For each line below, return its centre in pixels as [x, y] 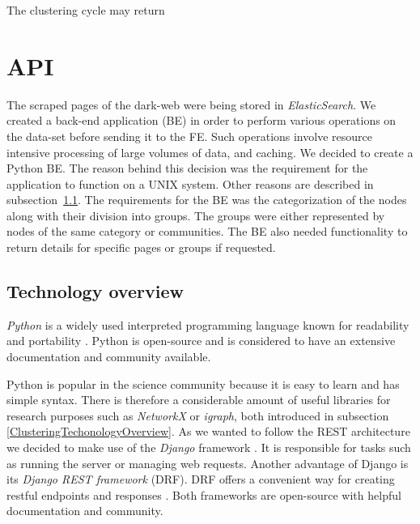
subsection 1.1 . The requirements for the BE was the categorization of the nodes [207, 200]
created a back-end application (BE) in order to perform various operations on [202, 120]
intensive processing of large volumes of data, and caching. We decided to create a [210, 152]
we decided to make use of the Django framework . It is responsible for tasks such [209, 447]
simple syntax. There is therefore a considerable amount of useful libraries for [199, 400]
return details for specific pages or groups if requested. [141, 247]
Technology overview [95, 291]
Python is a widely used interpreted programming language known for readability [208, 324]
